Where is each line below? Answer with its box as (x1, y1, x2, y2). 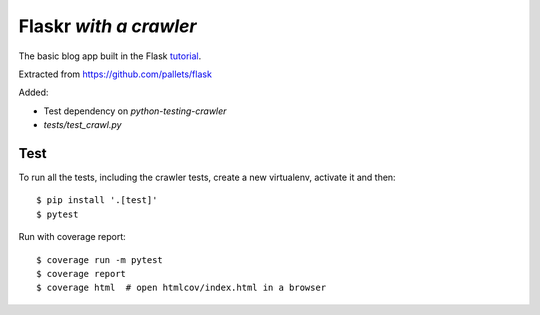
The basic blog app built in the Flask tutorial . (18, 50, 202, 62)
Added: (18, 86, 49, 99)
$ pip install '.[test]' (36, 195, 158, 206)
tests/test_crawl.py (43, 119, 122, 131)
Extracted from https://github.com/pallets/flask (18, 68, 212, 80)
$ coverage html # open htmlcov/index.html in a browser (36, 282, 327, 294)
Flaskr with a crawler (18, 15, 197, 37)
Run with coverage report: (18, 231, 127, 243)
